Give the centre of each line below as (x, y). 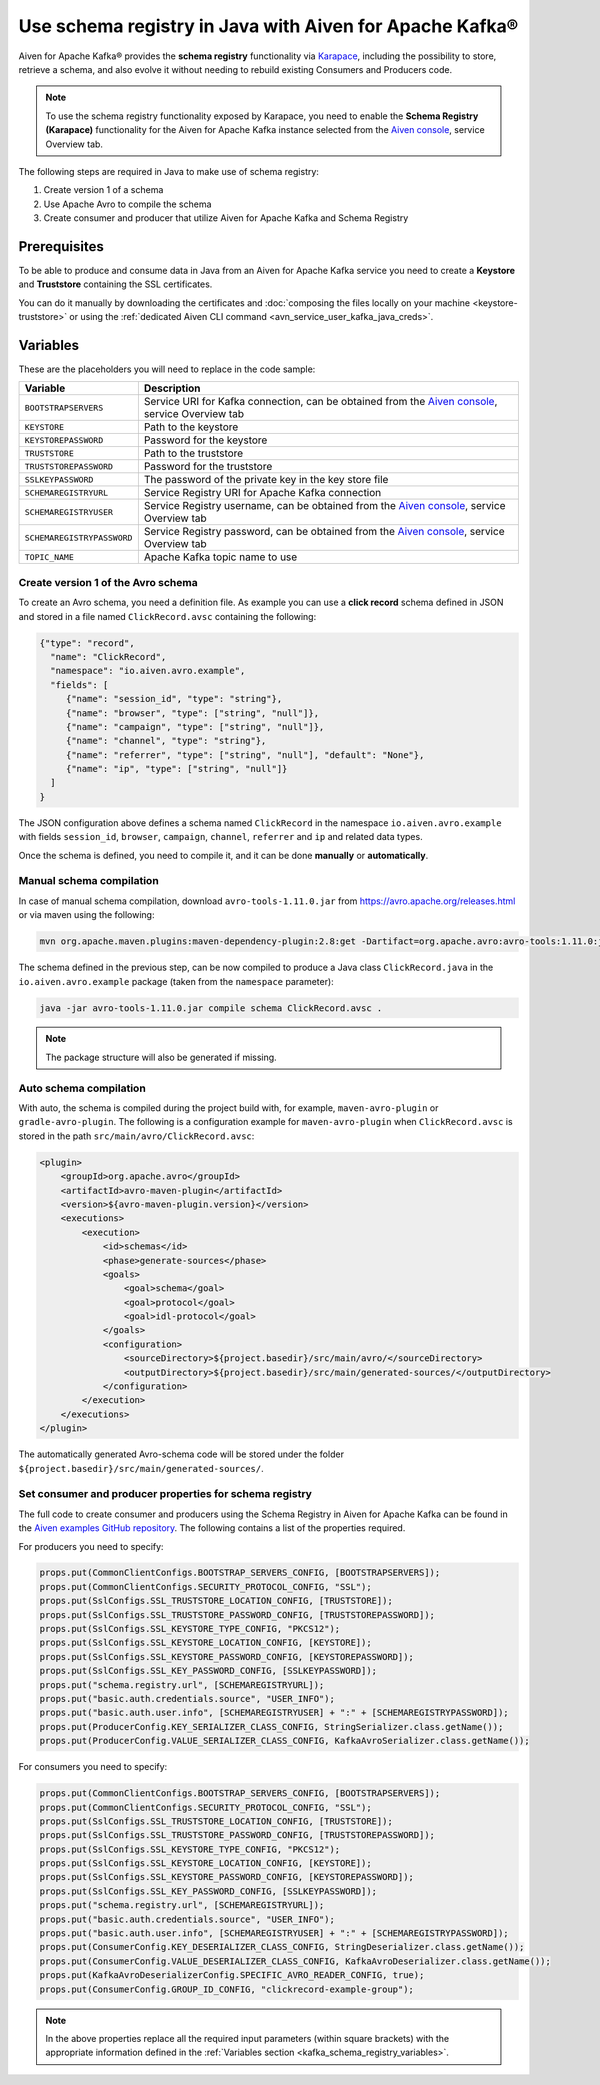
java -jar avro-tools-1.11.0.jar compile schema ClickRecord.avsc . (211, 1008)
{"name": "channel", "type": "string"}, (166, 741)
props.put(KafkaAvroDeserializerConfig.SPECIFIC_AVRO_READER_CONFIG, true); (232, 1975)
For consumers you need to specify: (93, 1767)
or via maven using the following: (86, 915)
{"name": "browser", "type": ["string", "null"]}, (192, 713)
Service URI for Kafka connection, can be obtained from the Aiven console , (320, 402)
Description (172, 388)
